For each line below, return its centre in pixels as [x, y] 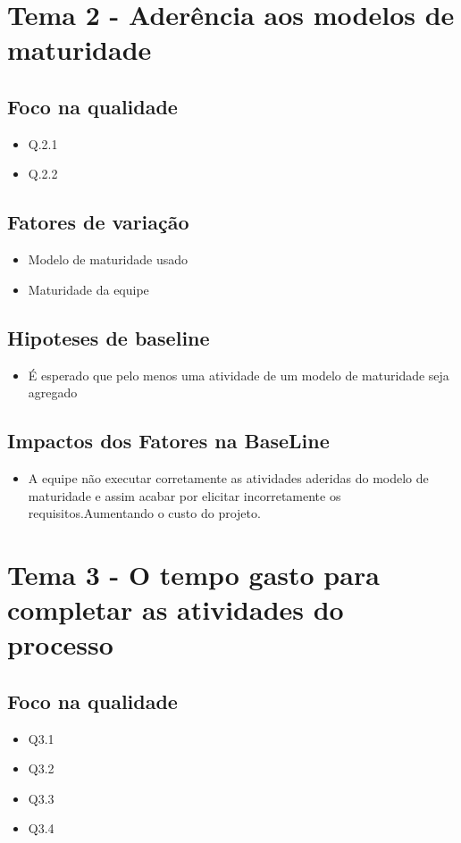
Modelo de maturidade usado [108, 259]
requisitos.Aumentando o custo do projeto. [144, 513]
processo [60, 644]
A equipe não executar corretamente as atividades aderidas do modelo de [228, 477]
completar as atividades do [176, 609]
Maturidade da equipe [88, 289]
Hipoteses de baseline [109, 337]
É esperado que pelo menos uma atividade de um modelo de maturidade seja [239, 375]
